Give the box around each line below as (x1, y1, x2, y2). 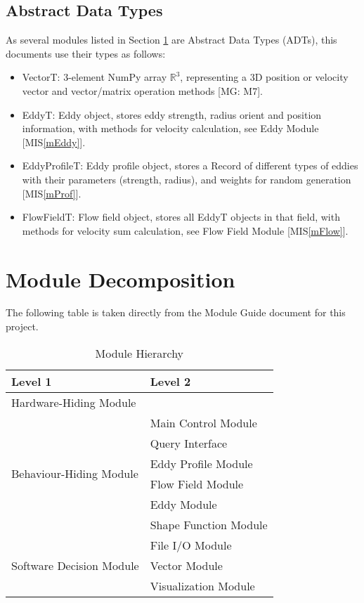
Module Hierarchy (95, 344, 184, 361)
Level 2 (150, 372, 191, 389)
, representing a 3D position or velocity (180, 70, 349, 84)
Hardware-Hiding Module (11, 394, 136, 410)
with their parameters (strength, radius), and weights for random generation (22, 171, 351, 186)
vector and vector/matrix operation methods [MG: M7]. (22, 83, 263, 98)
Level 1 (11, 372, 52, 389)
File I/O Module (150, 536, 232, 553)
